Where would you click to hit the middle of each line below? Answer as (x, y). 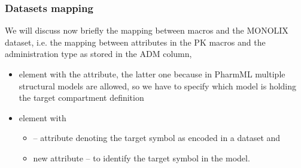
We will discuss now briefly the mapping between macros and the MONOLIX (147, 30)
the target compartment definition (81, 97)
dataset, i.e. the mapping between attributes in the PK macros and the (135, 42)
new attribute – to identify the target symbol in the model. (142, 157)
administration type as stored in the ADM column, (98, 54)
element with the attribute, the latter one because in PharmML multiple (152, 74)
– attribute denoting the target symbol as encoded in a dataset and (157, 138)
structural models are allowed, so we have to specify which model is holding (158, 85)
